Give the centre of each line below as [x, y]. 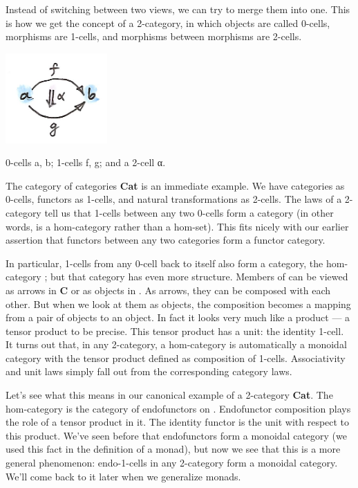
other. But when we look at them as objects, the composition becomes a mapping [178, 304]
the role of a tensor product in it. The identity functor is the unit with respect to [178, 422]
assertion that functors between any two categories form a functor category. [166, 240]
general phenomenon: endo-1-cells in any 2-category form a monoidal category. [172, 463]
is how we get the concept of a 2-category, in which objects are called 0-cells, [168, 22]
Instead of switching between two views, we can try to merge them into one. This [178, 9]
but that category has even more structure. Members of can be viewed [199, 277]
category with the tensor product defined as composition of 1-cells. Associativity [176, 358]
